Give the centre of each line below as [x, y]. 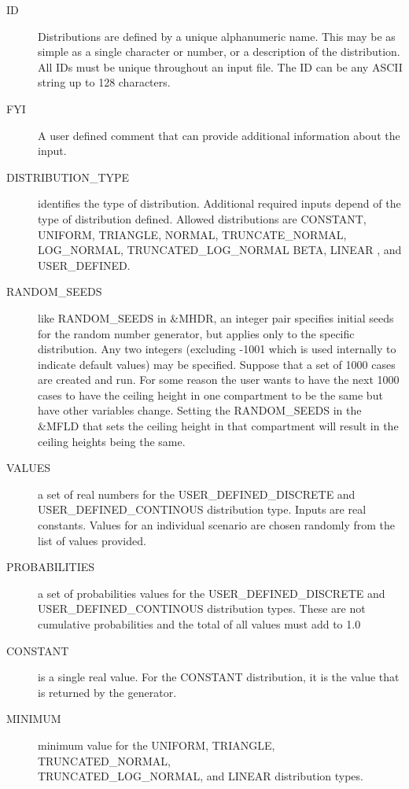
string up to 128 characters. [104, 82]
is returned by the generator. [107, 692]
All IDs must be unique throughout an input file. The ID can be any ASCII [220, 66]
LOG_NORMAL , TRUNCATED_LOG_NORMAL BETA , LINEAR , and [220, 250]
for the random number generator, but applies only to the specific [196, 333]
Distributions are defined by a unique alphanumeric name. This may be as [217, 36]
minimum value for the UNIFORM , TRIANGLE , [157, 745]
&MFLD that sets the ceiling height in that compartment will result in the [218, 426]
